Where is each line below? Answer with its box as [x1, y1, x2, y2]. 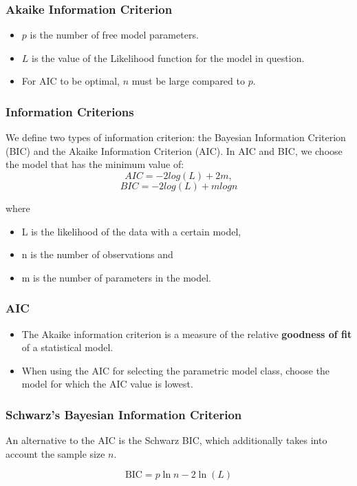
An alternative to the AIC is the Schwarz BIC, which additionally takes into [6, 433, 327, 447]
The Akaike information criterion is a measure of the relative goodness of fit [21, 326, 352, 341]
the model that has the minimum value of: [6, 157, 184, 171]
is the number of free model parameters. [30, 28, 199, 42]
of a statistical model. [21, 340, 113, 355]
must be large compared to [131, 74, 245, 88]
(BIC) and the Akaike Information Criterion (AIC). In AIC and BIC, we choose [6, 143, 343, 158]
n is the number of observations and [21, 247, 173, 262]
